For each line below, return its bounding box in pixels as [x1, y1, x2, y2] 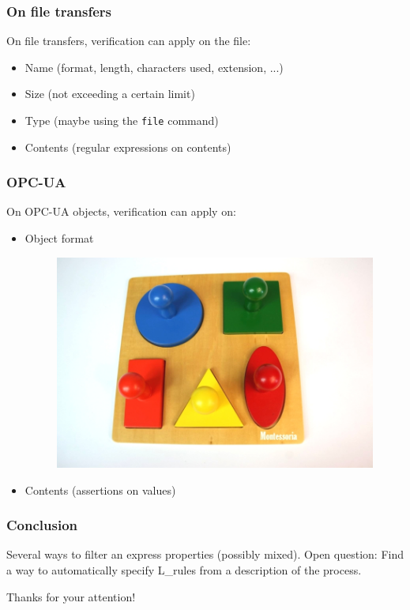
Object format [24, 230, 94, 247]
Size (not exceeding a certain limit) [24, 85, 195, 102]
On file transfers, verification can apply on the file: [6, 32, 251, 49]
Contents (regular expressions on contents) [24, 138, 231, 155]
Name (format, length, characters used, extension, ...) [24, 58, 284, 75]
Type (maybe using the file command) [24, 112, 219, 128]
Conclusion [6, 515, 77, 535]
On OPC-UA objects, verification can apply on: [6, 203, 236, 220]
